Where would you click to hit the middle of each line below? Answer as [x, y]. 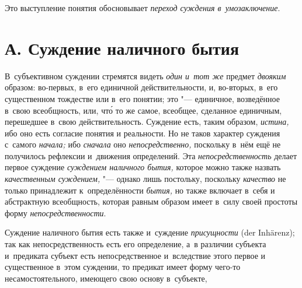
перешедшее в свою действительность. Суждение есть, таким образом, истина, [147, 122]
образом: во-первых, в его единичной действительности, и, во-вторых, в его [141, 87]
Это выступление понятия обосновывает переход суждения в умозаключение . [143, 8]
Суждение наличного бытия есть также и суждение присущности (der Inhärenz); [150, 232]
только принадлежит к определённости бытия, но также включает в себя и [140, 190]
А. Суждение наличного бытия [122, 48]
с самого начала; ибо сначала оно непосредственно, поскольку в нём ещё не [143, 144]
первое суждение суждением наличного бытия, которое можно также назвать [143, 167]
